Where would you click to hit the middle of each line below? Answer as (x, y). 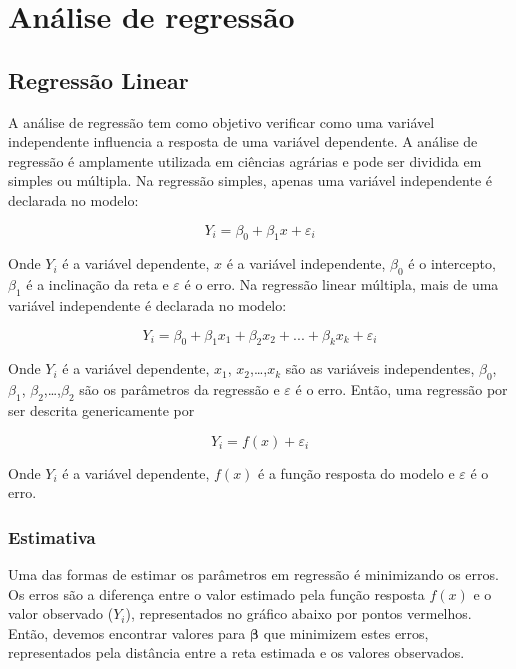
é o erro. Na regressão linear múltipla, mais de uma (341, 284)
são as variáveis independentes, (380, 368)
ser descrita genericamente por (101, 409)
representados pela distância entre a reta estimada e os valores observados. (236, 652)
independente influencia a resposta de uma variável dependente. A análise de (243, 141)
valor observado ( (61, 613)
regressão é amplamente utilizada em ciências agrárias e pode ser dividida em (245, 160)
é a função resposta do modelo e (356, 472)
